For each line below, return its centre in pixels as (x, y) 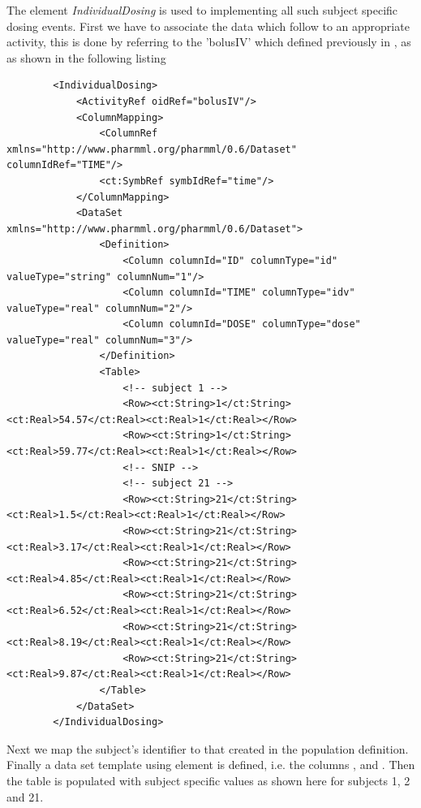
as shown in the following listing (86, 57)
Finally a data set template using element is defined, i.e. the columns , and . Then (211, 765)
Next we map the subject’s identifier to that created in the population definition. (208, 748)
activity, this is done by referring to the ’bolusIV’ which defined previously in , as (209, 42)
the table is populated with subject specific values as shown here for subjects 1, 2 (208, 780)
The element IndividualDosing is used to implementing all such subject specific (202, 10)
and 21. (25, 796)
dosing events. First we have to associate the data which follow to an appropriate (208, 26)
